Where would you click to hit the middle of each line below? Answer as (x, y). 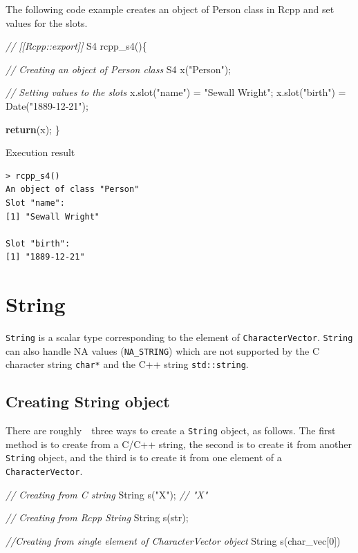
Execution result (40, 152)
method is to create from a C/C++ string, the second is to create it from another (179, 444)
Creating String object (88, 401)
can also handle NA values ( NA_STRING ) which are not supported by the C (163, 350)
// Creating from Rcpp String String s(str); (97, 517)
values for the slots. (47, 22)
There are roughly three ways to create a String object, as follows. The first (171, 430)
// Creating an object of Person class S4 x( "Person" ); (119, 69)
